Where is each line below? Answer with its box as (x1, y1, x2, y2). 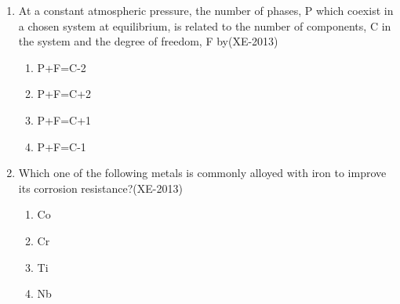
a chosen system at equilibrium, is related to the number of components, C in (18, 17, 391, 34)
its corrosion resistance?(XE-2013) (18, 179, 183, 196)
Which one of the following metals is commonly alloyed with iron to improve (18, 165, 387, 181)
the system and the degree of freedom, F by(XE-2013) (18, 33, 278, 49)
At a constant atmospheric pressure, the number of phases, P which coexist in (18, 2, 394, 18)
